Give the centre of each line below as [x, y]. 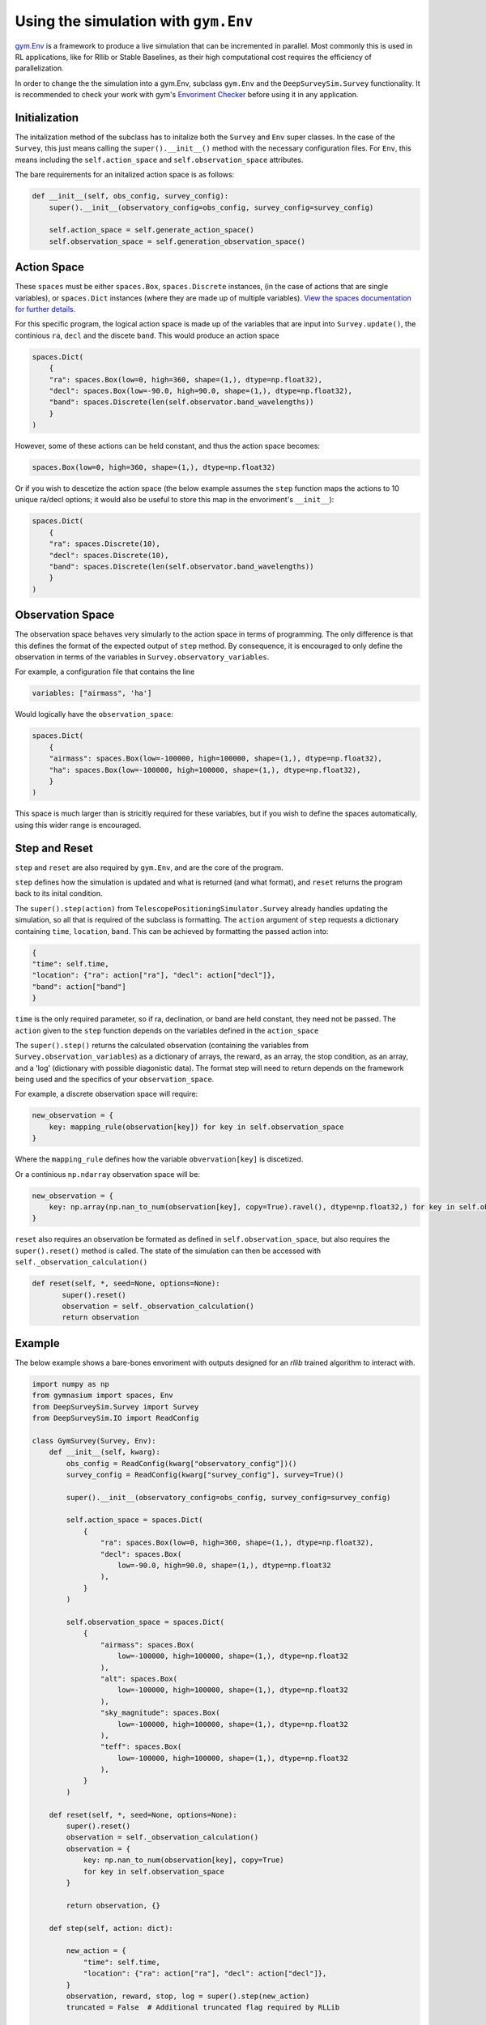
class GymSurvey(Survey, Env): [94, 1441]
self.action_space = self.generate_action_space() [151, 230]
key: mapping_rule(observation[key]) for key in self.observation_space [196, 1127]
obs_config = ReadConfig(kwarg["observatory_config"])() [181, 1463]
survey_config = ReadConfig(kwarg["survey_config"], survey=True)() [205, 1475]
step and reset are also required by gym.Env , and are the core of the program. [149, 868]
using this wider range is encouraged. [78, 825]
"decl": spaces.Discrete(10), [109, 555]
